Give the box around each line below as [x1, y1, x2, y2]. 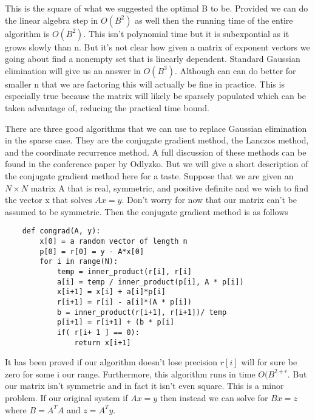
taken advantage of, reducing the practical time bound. [5, 101, 209, 114]
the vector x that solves [5, 193, 92, 206]
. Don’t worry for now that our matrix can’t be [121, 193, 297, 206]
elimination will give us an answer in [5, 64, 141, 77]
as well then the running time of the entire [135, 13, 293, 26]
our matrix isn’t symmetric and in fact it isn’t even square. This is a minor [5, 379, 284, 392]
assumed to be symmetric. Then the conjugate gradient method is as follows [5, 205, 288, 218]
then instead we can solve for [160, 391, 268, 404]
